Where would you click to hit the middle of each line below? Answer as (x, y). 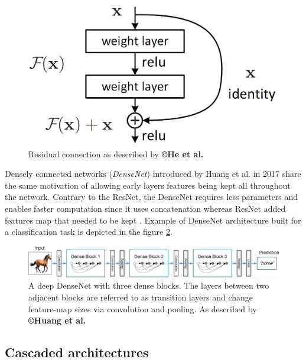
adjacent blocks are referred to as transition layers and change (141, 297)
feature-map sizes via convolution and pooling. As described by (143, 308)
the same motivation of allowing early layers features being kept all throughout (148, 185)
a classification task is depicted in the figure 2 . (89, 232)
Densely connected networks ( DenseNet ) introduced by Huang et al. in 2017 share (153, 174)
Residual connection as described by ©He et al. (116, 153)
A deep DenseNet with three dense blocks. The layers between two (149, 285)
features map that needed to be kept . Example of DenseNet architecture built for (153, 220)
